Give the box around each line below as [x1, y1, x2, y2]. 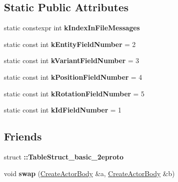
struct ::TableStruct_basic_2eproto [4, 151, 124, 161]
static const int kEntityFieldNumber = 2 [4, 39, 136, 49]
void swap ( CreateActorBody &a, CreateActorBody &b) [4, 168, 175, 178]
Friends [4, 129, 42, 144]
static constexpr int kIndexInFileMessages [4, 23, 140, 33]
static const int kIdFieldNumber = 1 [4, 105, 122, 115]
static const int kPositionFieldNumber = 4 [4, 71, 142, 82]
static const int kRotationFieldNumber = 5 [4, 88, 145, 98]
